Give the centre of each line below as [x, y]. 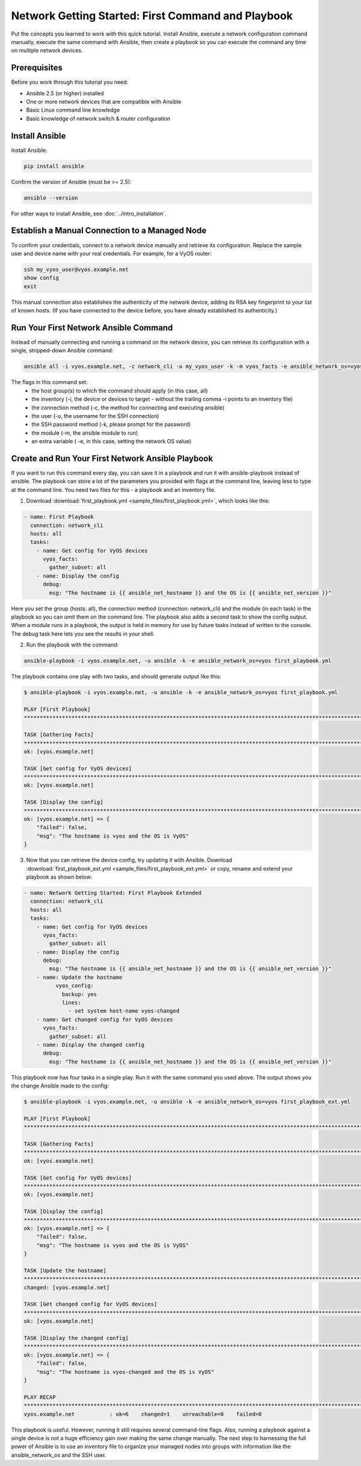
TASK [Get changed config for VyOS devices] [91, 1304]
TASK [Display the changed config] [76, 1338]
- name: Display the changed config [90, 1044]
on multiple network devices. [47, 51]
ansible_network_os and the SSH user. [59, 1455]
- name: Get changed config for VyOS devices [105, 1019]
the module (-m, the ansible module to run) [85, 433]
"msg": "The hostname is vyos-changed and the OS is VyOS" [125, 1372]
